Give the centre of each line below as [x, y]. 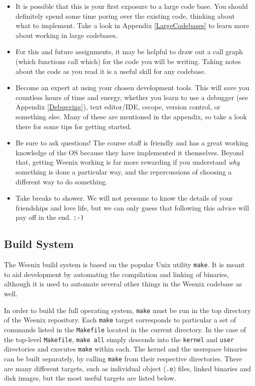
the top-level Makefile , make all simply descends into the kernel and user [119, 339]
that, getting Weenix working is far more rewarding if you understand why [128, 162]
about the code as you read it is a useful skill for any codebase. [111, 71]
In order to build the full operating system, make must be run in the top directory [127, 310]
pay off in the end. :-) [50, 217]
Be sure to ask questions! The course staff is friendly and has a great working [132, 143]
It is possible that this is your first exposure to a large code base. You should [132, 6]
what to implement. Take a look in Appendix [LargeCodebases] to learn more [132, 25]
